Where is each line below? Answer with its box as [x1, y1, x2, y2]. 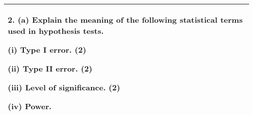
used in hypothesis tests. [8, 25, 104, 36]
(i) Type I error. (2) [8, 44, 87, 55]
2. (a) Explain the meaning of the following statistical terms [8, 14, 243, 25]
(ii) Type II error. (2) [8, 63, 92, 74]
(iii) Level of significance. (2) [8, 82, 120, 93]
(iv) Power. [8, 101, 52, 112]
